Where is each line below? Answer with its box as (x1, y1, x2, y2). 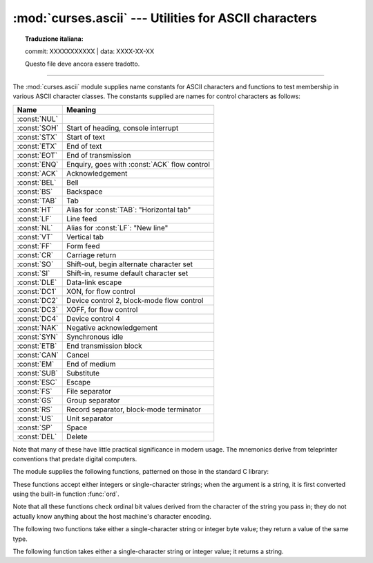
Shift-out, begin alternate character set (66, 259, 193, 269)
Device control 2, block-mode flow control (66, 295, 204, 305)
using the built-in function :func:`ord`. (12, 490, 120, 498)
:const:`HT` (17, 205, 54, 214)
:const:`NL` (17, 223, 53, 232)
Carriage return (66, 250, 117, 259)
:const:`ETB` (17, 341, 57, 351)
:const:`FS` (17, 386, 52, 396)
